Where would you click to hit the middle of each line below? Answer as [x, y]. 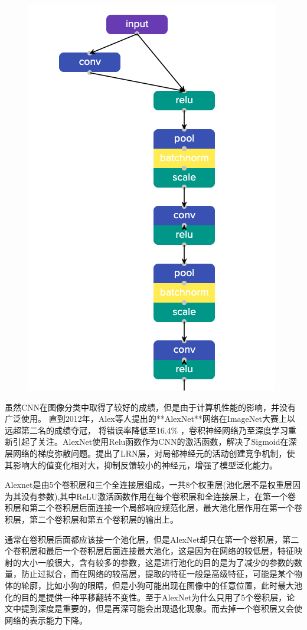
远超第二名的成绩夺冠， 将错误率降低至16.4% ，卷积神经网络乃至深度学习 [146, 430]
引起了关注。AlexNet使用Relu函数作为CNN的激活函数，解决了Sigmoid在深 [155, 442]
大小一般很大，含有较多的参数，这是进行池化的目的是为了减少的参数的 [157, 562]
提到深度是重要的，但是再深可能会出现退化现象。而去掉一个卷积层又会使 [161, 608]
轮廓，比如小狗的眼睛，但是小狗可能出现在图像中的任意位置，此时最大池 [161, 585]
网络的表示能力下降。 [46, 620]
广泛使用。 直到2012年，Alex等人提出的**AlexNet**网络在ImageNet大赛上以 [150, 419]
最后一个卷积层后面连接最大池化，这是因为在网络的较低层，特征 [170, 551]
